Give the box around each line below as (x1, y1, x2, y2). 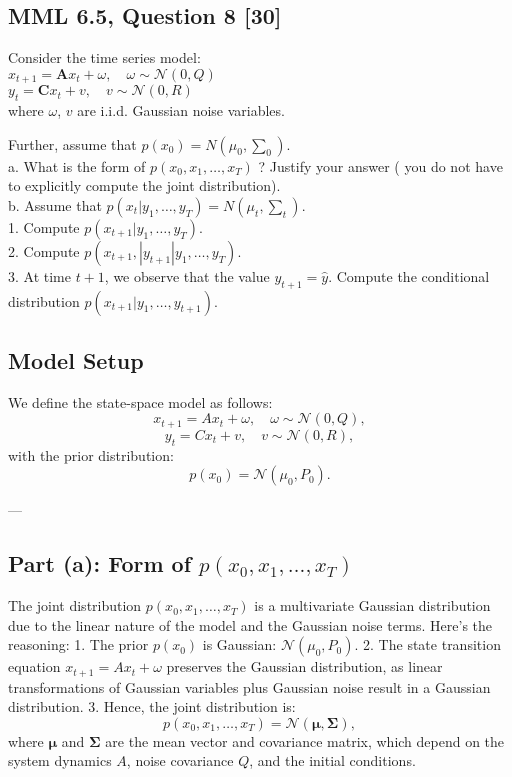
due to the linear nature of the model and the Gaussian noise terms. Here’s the (8, 614, 493, 635)
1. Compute (8, 216, 80, 237)
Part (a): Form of (8, 548, 192, 579)
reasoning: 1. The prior (8, 634, 149, 655)
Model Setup (8, 345, 144, 376)
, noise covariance (126, 750, 234, 771)
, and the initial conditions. (249, 750, 416, 771)
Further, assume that (8, 133, 137, 154)
